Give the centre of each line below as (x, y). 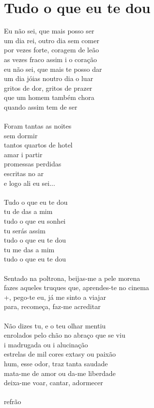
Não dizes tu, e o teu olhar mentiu (55, 325)
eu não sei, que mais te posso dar (53, 69)
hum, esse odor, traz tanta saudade (56, 363)
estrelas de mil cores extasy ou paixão (60, 354)
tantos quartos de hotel (38, 145)
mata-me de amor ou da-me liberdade (60, 373)
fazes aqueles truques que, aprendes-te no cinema (77, 287)
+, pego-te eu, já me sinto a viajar (55, 297)
